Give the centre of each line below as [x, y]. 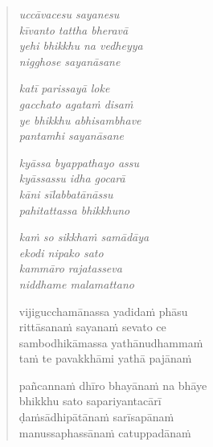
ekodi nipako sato [61, 252]
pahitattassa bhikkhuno [74, 209]
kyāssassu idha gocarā [72, 178]
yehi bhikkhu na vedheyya [81, 45]
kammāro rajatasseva [70, 268]
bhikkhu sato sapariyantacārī [90, 401]
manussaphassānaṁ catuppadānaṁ [105, 432]
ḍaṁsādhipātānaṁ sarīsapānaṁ [96, 417]
